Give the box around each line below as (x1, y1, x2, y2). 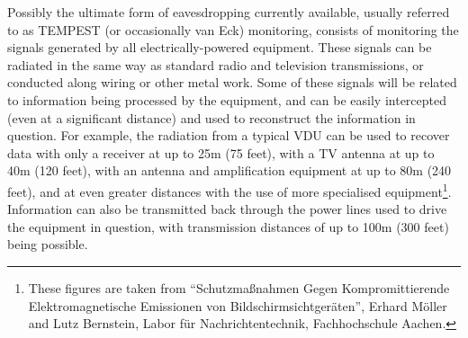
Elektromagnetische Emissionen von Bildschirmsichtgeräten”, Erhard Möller (28, 296, 447, 315)
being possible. (7, 235, 88, 253)
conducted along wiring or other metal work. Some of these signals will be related (7, 73, 457, 92)
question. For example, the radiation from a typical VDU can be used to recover (7, 126, 450, 145)
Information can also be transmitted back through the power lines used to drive (7, 200, 447, 218)
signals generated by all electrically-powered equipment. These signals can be (7, 38, 432, 57)
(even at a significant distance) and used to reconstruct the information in (7, 108, 416, 127)
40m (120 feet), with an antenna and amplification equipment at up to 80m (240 (7, 161, 452, 180)
